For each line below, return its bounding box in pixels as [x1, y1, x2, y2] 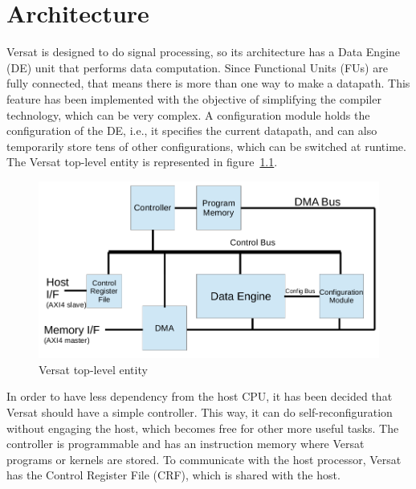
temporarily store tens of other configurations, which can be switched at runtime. [6, 137, 406, 154]
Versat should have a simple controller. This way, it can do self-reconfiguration [6, 404, 393, 420]
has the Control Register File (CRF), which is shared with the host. [6, 467, 341, 483]
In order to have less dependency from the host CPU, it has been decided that [6, 388, 393, 405]
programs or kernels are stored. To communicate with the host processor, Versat [6, 450, 402, 467]
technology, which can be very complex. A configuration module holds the [6, 106, 370, 123]
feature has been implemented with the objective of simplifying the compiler [6, 90, 381, 107]
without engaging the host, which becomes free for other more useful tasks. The [6, 419, 399, 436]
